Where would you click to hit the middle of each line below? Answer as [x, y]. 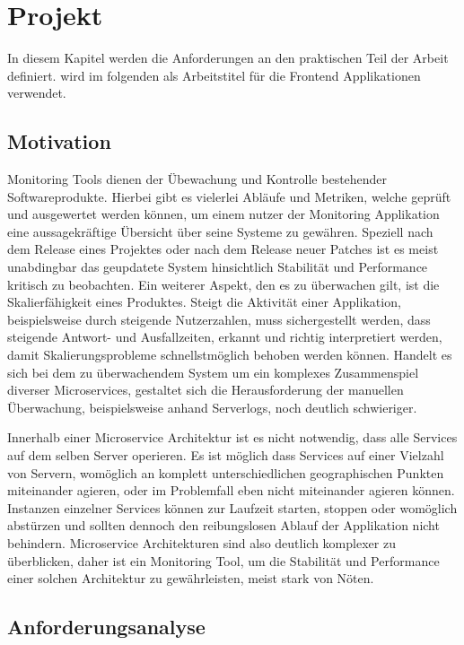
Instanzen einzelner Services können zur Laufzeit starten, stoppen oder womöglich [232, 507]
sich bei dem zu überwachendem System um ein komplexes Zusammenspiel [213, 372]
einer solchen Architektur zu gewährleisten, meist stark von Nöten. [191, 578]
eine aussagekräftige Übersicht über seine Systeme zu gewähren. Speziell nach [220, 231]
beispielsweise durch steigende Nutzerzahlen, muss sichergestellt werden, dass [219, 319]
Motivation [59, 141]
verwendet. [37, 93]
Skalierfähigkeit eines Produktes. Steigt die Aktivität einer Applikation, [204, 302]
